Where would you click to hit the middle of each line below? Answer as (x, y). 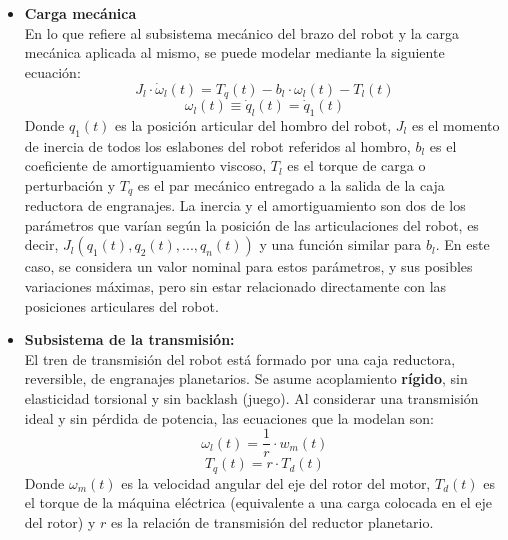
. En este (462, 244)
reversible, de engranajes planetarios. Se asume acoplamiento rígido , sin (246, 378)
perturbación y (70, 184)
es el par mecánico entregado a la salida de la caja (291, 184)
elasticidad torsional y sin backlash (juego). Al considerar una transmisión (251, 398)
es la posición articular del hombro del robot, (253, 124)
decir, (41, 244)
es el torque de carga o (356, 165)
